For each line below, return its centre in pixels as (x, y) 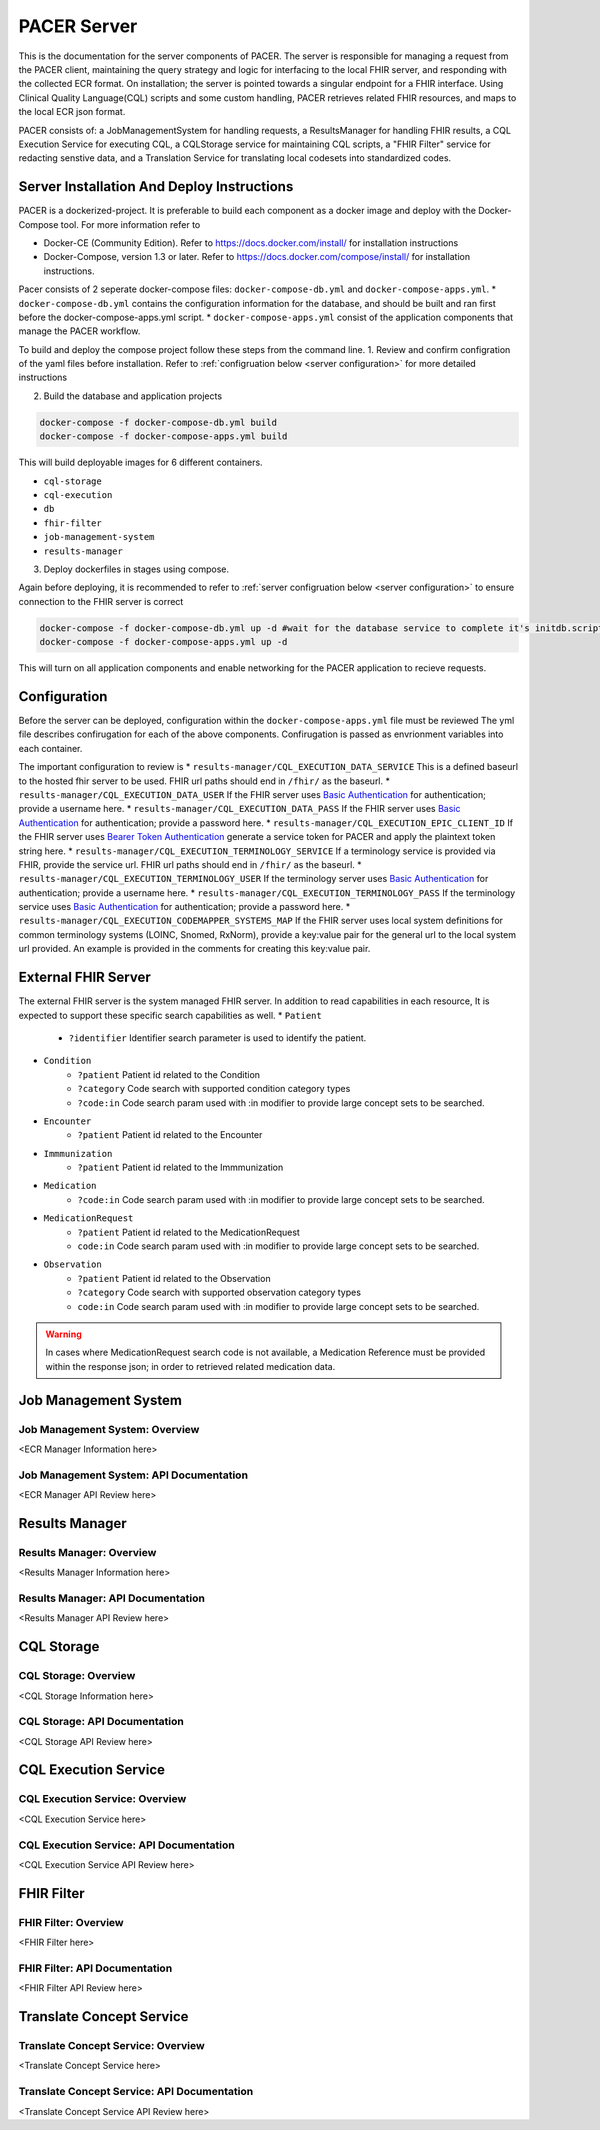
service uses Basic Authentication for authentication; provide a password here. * (184, 907)
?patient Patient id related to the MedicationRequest (188, 1232)
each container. (50, 748)
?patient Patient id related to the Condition (168, 1074)
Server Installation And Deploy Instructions (156, 186)
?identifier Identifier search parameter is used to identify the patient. (217, 1037)
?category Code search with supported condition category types (214, 1089)
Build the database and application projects (133, 396)
